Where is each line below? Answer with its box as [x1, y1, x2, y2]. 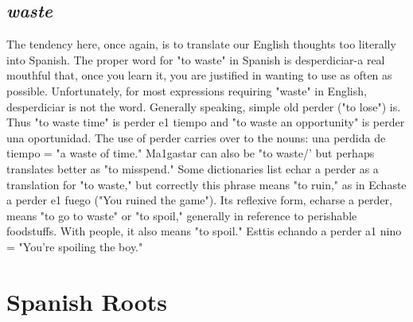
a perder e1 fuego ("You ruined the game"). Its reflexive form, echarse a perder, [6, 192, 392, 208]
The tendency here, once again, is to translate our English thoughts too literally [6, 36, 396, 52]
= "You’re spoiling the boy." [6, 238, 143, 254]
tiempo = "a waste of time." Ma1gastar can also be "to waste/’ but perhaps [6, 145, 375, 161]
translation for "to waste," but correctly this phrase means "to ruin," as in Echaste [6, 176, 407, 192]
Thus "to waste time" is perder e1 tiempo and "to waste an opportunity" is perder [6, 114, 405, 130]
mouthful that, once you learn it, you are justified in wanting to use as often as [6, 67, 392, 83]
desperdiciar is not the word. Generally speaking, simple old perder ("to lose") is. [6, 98, 401, 114]
